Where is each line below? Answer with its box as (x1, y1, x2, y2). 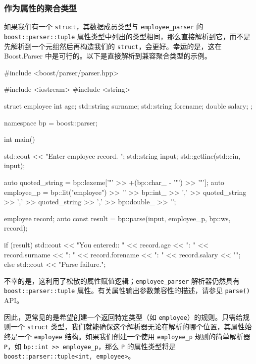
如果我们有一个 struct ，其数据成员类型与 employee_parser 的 (4, 21, 204, 32)
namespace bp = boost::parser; (4, 117, 98, 127)
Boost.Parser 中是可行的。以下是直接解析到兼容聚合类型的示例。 (4, 51, 211, 61)
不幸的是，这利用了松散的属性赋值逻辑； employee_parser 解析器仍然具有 (4, 275, 240, 286)
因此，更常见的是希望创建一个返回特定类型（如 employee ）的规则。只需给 (4, 311, 243, 322)
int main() (4, 134, 35, 144)
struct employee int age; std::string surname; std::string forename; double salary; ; (4, 100, 253, 111)
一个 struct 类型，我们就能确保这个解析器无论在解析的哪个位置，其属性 (10, 321, 245, 332)
